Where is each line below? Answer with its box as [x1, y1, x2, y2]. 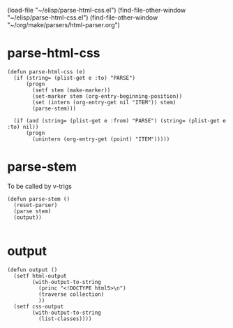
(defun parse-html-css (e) [7, 68, 86, 76]
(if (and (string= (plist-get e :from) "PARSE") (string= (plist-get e [13, 117, 227, 124]
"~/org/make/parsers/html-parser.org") [7, 21, 121, 29]
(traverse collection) [38, 290, 105, 298]
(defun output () [7, 266, 58, 273]
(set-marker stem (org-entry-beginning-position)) [32, 92, 183, 100]
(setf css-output [13, 303, 64, 310]
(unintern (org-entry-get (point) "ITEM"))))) [32, 136, 170, 143]
